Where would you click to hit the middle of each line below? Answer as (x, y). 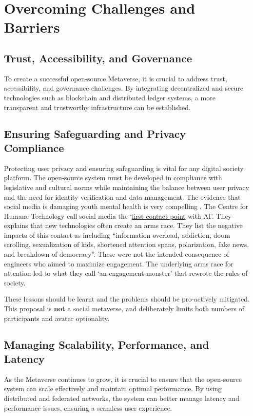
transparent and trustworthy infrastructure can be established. (97, 107)
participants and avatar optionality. (57, 318)
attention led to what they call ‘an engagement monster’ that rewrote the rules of (126, 273)
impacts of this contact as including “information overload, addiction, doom (117, 235)
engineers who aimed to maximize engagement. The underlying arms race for (119, 263)
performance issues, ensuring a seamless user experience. (88, 407)
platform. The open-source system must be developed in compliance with (113, 178)
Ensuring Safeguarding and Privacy (95, 133)
